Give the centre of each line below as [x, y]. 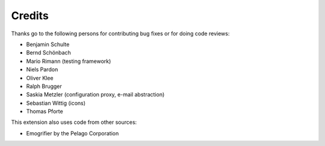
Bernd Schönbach [49, 53]
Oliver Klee [40, 78]
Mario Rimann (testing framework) [69, 61]
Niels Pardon [42, 69]
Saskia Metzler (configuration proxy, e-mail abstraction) [95, 95]
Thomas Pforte [45, 111]
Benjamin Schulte [48, 44]
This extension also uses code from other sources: [74, 122]
